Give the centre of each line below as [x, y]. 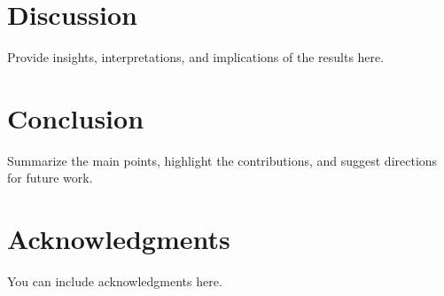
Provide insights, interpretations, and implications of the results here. [196, 57]
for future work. [50, 178]
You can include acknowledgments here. [115, 281]
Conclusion [76, 117]
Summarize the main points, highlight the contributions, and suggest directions [222, 160]
